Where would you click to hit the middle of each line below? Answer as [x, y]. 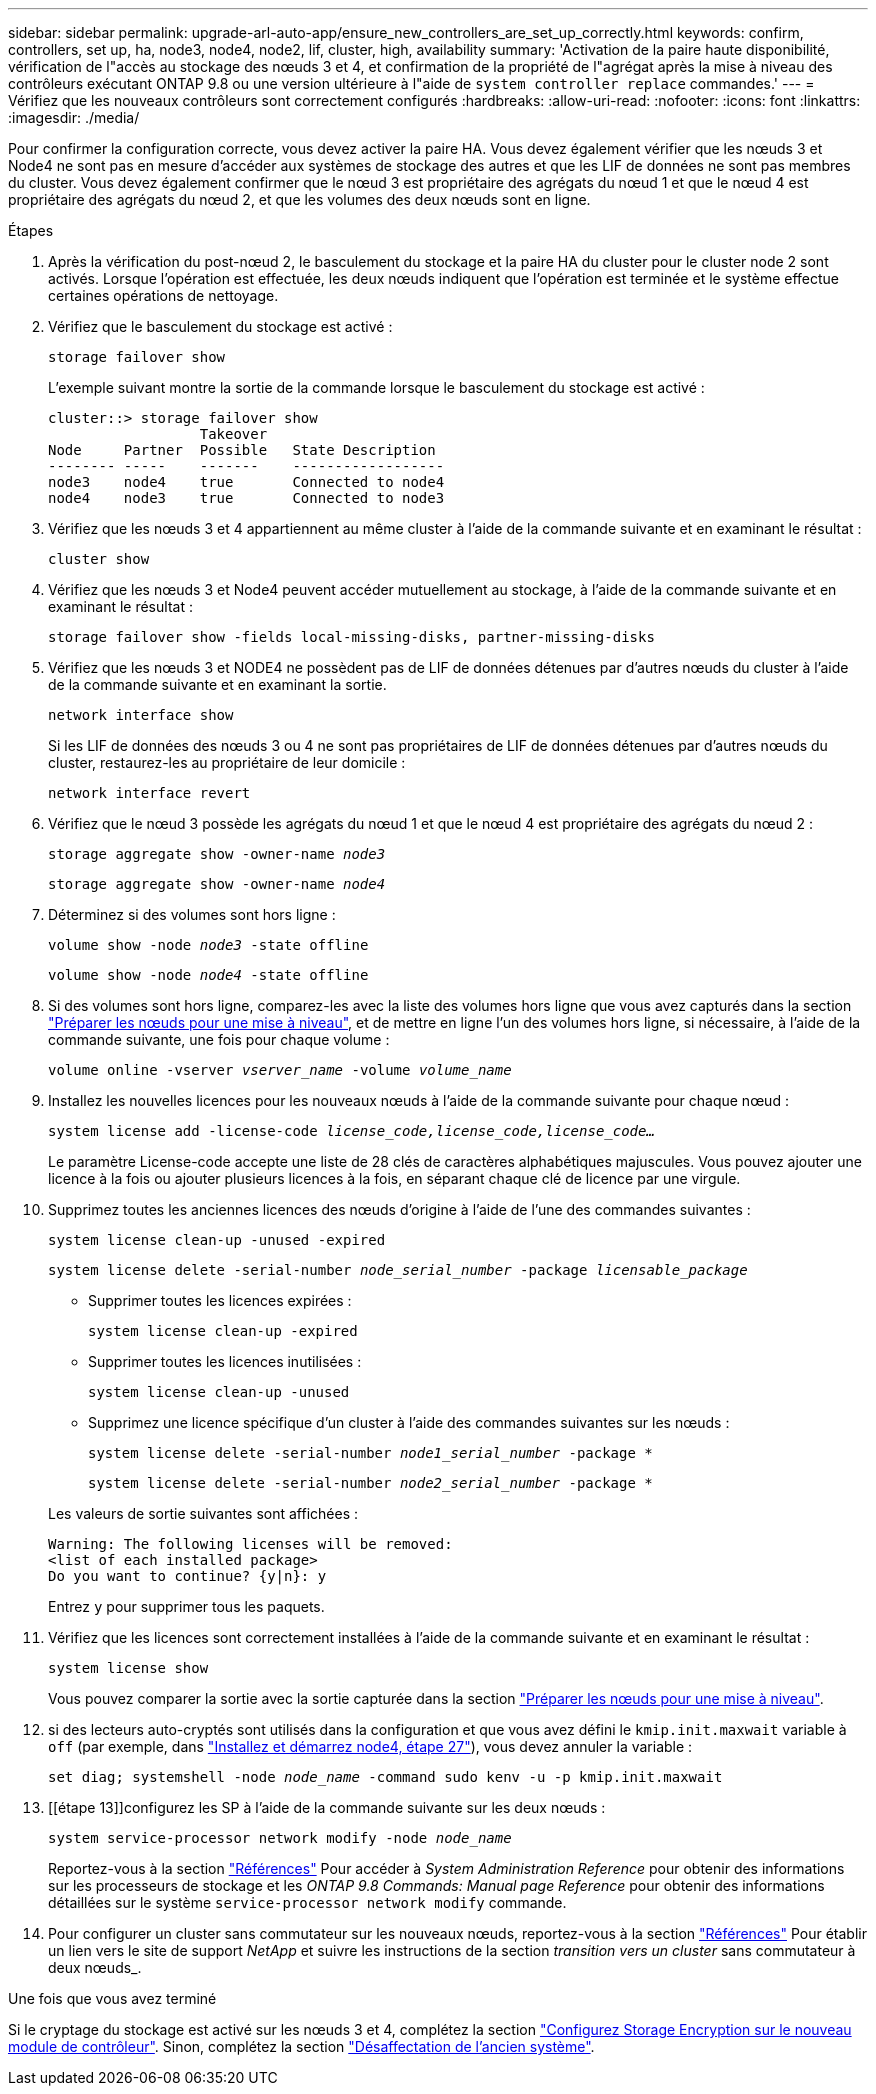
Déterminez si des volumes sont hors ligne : [192, 914]
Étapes [31, 230]
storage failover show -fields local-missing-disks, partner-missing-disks [351, 637]
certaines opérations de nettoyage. [163, 295]
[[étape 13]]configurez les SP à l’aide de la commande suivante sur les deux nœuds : [327, 1807]
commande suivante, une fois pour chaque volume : [219, 1039]
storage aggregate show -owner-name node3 [217, 854]
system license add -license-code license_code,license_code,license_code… [351, 1131]
